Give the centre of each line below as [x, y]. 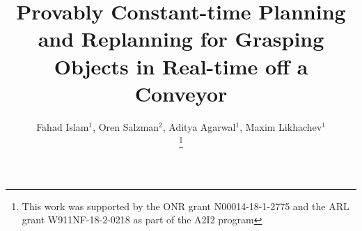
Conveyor [181, 93]
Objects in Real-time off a [181, 66]
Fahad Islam [63, 126]
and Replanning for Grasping [181, 39]
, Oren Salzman [126, 126]
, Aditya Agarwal [199, 126]
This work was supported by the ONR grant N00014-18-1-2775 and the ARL [186, 206]
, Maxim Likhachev [281, 126]
